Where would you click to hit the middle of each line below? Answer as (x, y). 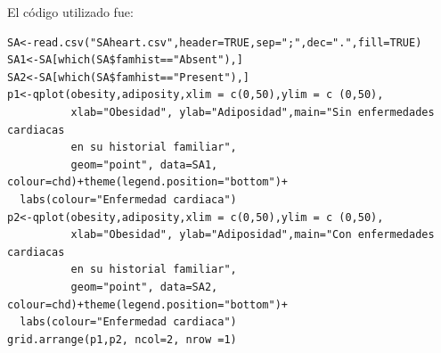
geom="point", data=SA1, (144, 164)
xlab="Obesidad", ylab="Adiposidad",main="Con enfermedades (253, 235)
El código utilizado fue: (70, 12)
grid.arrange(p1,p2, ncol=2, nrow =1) (122, 339)
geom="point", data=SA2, (144, 287)
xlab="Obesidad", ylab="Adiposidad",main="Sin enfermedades (253, 112)
